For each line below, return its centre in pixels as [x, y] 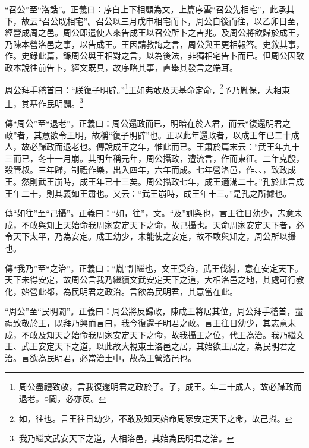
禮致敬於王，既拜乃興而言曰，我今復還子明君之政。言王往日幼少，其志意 [146, 322]
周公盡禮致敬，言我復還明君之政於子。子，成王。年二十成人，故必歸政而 [160, 387]
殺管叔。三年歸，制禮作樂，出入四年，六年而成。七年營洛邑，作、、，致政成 [150, 170]
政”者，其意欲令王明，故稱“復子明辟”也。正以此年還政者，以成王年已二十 [148, 135]
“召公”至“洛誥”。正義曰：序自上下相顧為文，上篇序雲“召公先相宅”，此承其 [150, 9]
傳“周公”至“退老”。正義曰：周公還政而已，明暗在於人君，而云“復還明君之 [148, 123]
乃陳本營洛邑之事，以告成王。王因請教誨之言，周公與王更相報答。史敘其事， [154, 44]
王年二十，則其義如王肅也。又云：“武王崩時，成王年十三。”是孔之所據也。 [148, 193]
